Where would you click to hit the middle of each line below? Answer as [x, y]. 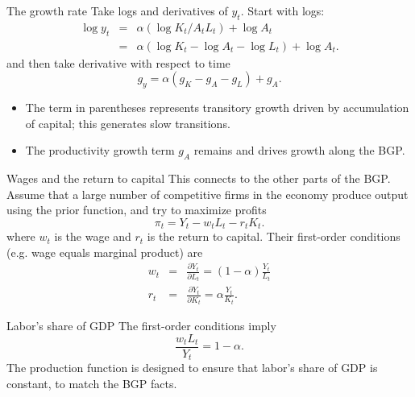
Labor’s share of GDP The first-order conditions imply [141, 326]
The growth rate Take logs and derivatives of [117, 10]
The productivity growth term [100, 150]
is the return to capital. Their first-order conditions [274, 236]
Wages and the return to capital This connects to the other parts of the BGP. [199, 178]
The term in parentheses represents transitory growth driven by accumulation [217, 108]
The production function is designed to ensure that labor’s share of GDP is [192, 368]
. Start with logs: [282, 10]
